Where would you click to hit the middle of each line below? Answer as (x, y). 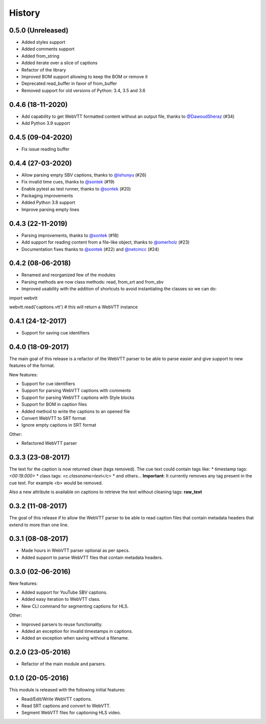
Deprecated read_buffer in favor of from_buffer (69, 83)
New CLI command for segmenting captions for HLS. (75, 606)
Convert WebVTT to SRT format (54, 418)
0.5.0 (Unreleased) (39, 30)
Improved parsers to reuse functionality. (62, 624)
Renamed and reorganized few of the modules (68, 275)
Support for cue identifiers (48, 384)
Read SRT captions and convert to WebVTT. (66, 706)
